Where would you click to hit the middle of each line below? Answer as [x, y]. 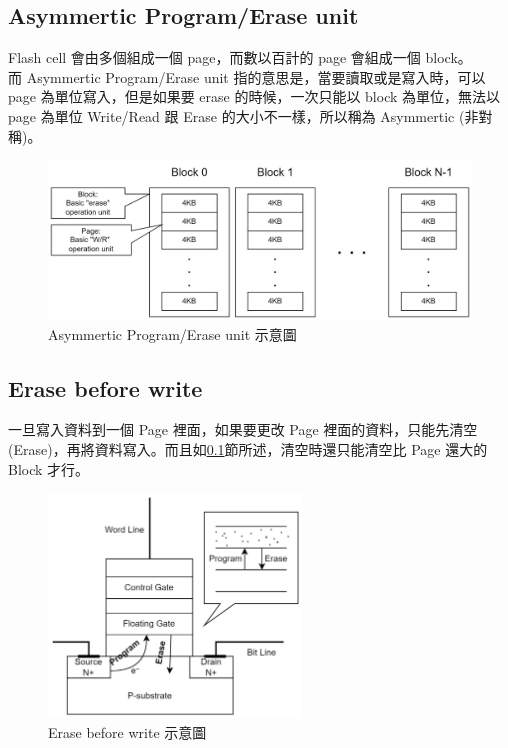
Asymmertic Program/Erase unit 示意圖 [172, 333]
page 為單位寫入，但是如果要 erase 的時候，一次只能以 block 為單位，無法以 [254, 96]
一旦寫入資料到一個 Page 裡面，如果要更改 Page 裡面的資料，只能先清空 [243, 429]
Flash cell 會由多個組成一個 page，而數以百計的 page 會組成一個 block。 [240, 57]
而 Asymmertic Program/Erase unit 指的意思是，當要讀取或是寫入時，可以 [247, 76]
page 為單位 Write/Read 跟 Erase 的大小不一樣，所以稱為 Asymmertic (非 [243, 115]
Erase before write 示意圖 [127, 732]
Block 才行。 [49, 468]
